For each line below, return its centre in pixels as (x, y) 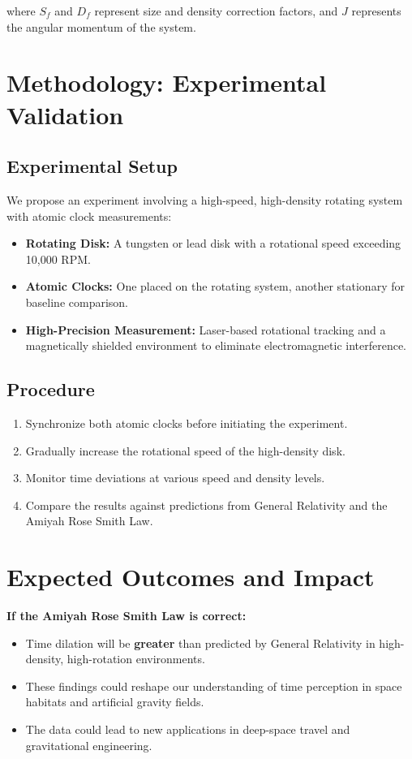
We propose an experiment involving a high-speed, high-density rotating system (205, 199)
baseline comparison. (77, 302)
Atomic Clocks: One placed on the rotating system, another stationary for (215, 286)
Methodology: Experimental (167, 82)
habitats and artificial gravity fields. (115, 702)
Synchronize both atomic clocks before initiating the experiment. (187, 423)
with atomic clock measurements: (89, 216)
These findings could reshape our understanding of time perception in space (214, 686)
